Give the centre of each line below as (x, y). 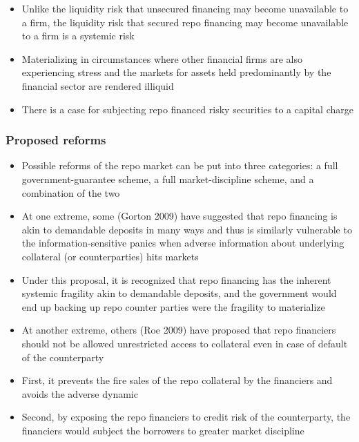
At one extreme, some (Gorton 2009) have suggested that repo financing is (179, 216)
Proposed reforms (56, 140)
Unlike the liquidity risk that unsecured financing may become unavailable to (185, 8)
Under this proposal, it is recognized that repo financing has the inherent (176, 279)
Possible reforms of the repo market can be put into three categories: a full (180, 165)
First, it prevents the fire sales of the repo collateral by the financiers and (177, 380)
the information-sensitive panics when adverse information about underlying (183, 243)
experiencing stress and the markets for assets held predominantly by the (176, 72)
